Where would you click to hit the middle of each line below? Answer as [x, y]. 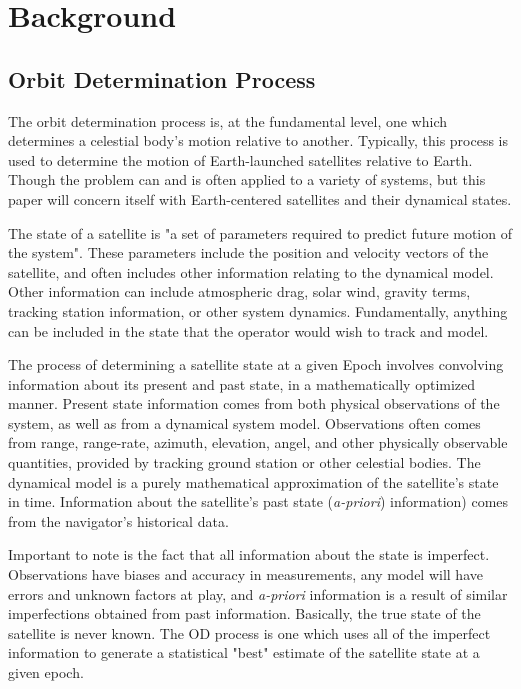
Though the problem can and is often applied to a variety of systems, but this [247, 179]
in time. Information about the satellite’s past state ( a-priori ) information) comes [258, 501]
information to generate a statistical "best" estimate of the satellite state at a [244, 652]
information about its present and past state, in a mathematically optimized [242, 383]
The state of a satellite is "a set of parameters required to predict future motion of [260, 232]
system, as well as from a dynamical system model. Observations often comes [244, 422]
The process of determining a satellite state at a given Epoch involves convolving [256, 364]
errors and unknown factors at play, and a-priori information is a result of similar [258, 593]
